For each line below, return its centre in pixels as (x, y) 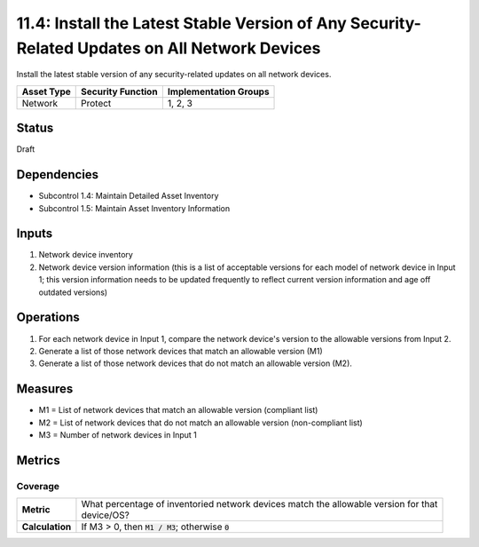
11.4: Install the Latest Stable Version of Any (182, 23)
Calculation (47, 527)
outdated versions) (73, 292)
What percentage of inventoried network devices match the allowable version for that (259, 504)
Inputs (35, 234)
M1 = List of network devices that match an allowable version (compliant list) (178, 410)
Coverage (38, 486)
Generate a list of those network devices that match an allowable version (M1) (181, 351)
